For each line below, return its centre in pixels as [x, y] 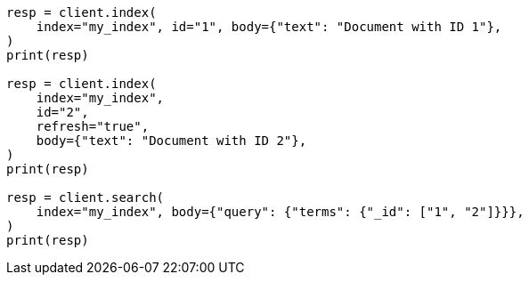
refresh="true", [93, 126]
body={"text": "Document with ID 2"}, [171, 141]
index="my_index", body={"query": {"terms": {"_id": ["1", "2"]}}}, [280, 212]
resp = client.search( [85, 197]
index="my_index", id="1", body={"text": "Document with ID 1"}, [269, 27]
